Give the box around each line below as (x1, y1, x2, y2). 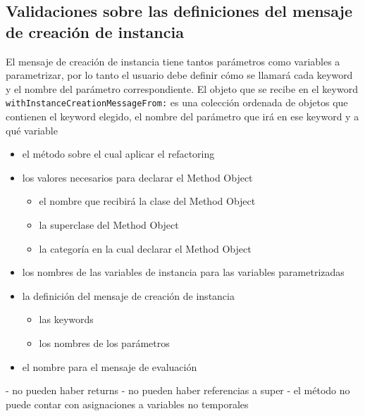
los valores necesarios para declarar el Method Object (22, 170, 253, 184)
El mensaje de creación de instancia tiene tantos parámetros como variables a (6, 53, 340, 68)
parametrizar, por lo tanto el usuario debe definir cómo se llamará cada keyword (6, 68, 353, 82)
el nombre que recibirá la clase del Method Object (39, 194, 256, 208)
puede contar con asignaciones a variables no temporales (6, 396, 249, 411)
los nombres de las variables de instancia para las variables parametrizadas (22, 265, 345, 279)
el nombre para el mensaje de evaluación (22, 359, 197, 374)
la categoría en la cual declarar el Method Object (39, 241, 252, 256)
